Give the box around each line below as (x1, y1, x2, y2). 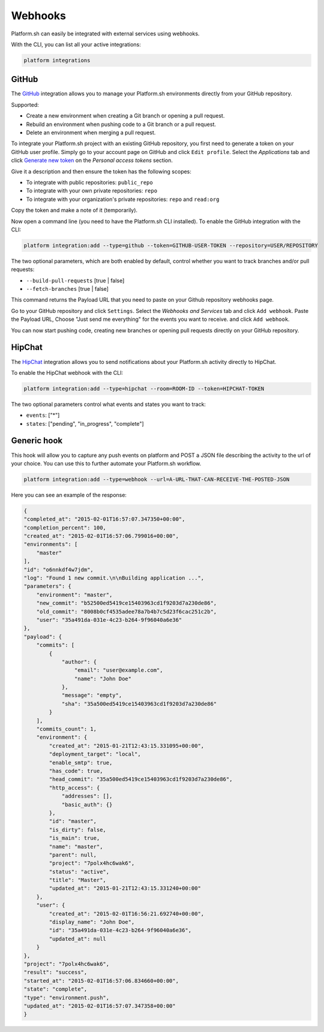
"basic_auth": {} (61, 801, 113, 808)
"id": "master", (49, 818, 97, 825)
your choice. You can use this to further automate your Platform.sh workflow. (11, 459, 202, 467)
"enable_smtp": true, (49, 759, 113, 766)
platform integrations (23, 57, 91, 64)
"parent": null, (49, 852, 97, 858)
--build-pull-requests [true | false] (26, 276, 125, 284)
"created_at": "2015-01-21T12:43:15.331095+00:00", (49, 742, 205, 749)
